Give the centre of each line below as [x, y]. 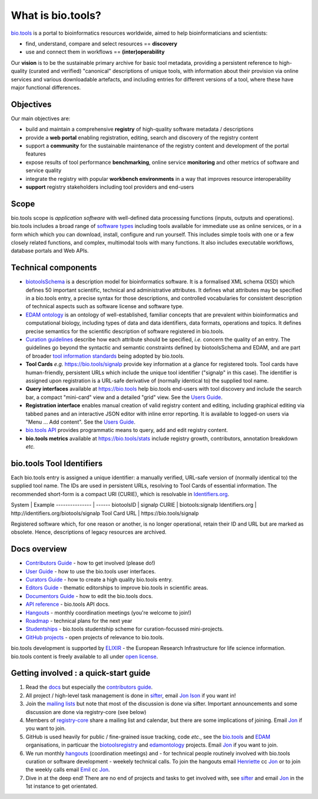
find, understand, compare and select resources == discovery [102, 44]
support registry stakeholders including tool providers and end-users [110, 187]
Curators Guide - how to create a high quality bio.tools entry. [99, 580]
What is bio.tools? [56, 15]
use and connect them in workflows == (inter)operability [95, 52]
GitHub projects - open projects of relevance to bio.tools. [95, 637]
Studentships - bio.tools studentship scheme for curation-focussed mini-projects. [125, 629]
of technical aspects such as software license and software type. [105, 306]
